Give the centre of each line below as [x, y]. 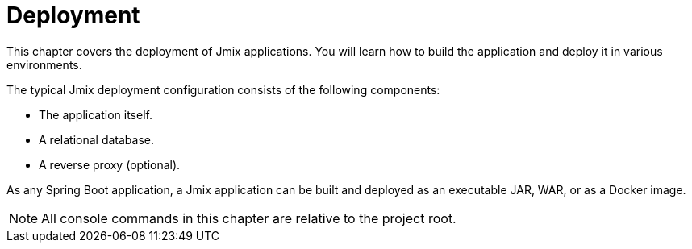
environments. [44, 64]
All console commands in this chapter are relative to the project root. [249, 218]
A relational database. [96, 139]
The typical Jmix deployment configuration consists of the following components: [223, 89]
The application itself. [96, 114]
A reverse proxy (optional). [110, 164]
